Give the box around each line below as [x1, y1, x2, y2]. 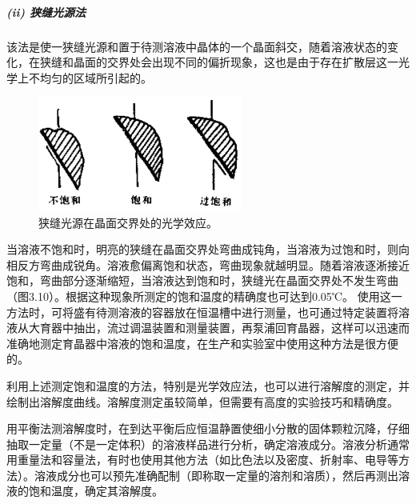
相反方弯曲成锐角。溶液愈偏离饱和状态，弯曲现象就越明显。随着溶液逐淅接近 [6, 256, 410, 273]
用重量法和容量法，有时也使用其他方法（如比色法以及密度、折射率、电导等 [6, 451, 398, 468]
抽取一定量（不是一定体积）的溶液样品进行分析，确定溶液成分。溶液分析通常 [6, 435, 410, 452]
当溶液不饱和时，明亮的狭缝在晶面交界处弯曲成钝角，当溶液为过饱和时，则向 [6, 241, 410, 258]
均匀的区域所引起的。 [39, 69, 152, 86]
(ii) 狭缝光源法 [6, 3, 86, 20]
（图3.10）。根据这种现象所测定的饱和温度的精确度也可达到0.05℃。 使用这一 [6, 287, 402, 304]
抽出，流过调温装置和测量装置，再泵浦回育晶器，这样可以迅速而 [73, 319, 410, 336]
